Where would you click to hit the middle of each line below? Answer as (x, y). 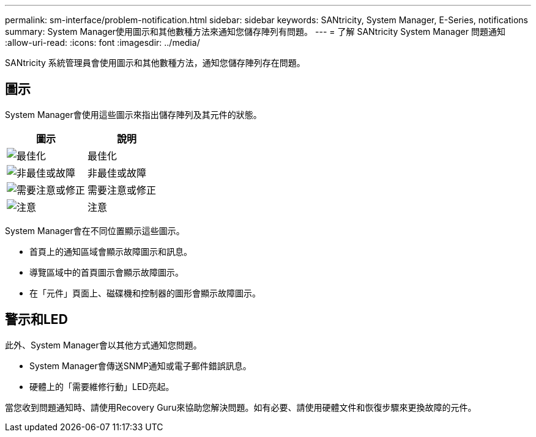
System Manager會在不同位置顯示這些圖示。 (95, 230)
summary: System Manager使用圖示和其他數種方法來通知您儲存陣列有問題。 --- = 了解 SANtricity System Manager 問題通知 (255, 31)
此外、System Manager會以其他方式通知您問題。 (103, 345)
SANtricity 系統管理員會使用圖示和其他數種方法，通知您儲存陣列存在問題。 (155, 63)
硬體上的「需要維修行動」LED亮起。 (102, 386)
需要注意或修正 (122, 190)
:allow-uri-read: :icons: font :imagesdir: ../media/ (102, 42)
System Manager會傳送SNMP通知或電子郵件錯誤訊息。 (140, 365)
